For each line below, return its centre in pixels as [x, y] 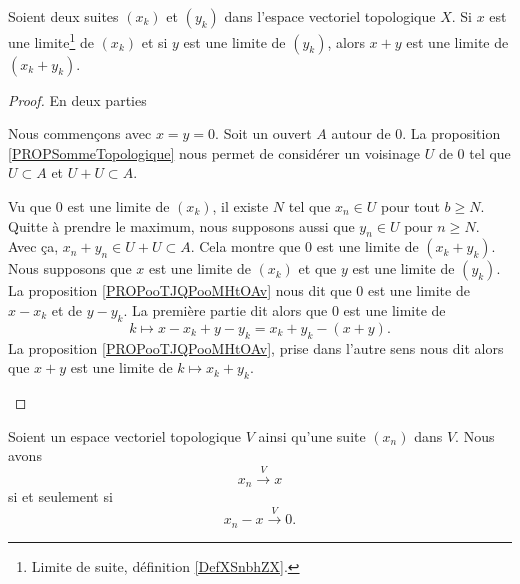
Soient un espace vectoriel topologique [125, 435]
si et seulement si [60, 496]
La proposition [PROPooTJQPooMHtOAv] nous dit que [180, 290]
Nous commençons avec [80, 133]
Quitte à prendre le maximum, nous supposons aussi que [181, 225]
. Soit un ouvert [263, 133]
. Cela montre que [245, 246]
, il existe [240, 206]
